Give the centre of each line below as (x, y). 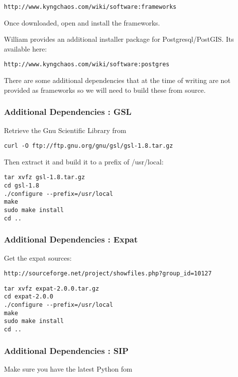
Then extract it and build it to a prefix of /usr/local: (84, 161)
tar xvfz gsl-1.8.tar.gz (45, 177)
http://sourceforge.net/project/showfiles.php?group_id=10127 (108, 274)
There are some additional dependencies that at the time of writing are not (117, 80)
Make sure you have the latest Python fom (68, 368)
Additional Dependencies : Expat (71, 239)
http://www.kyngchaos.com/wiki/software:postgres (87, 65)
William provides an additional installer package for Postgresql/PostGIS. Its (119, 39)
